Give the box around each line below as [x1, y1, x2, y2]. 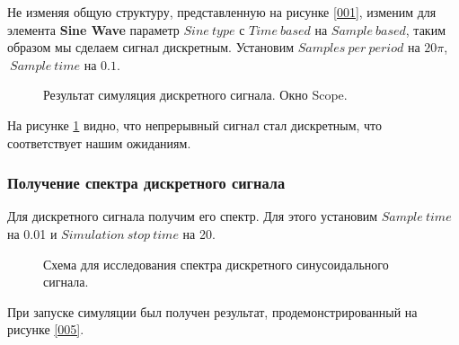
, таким [405, 20, 446, 39]
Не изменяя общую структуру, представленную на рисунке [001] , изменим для [7, 3, 437, 21]
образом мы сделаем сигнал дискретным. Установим [7, 38, 295, 57]
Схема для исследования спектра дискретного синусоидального [43, 254, 389, 273]
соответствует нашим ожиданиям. [7, 133, 191, 152]
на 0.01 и [7, 224, 57, 243]
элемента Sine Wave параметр [7, 20, 180, 39]
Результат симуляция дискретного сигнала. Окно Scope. [43, 85, 348, 104]
